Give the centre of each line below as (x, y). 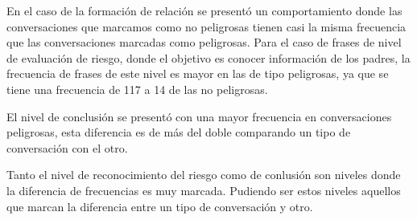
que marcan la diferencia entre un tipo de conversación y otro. (160, 206)
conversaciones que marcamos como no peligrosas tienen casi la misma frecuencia (206, 26)
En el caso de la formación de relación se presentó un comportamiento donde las (204, 10)
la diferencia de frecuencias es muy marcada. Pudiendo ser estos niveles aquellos (204, 190)
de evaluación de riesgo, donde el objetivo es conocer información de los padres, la (208, 57)
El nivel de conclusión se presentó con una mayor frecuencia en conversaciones (199, 116)
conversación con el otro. (67, 147)
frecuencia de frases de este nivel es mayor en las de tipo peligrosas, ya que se (198, 73)
